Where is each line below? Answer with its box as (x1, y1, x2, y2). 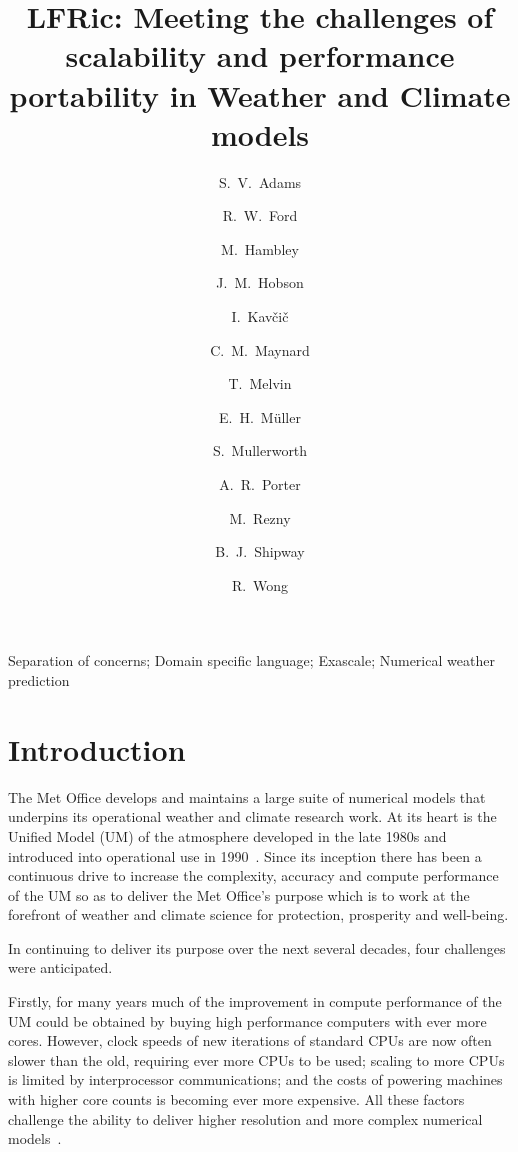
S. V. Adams (218, 171, 302, 192)
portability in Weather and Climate (9, 74, 511, 115)
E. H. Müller (219, 406, 301, 427)
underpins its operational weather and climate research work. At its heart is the (8, 806, 497, 827)
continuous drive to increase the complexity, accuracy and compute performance (8, 865, 499, 886)
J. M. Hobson (216, 272, 304, 293)
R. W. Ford (222, 205, 298, 226)
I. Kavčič (231, 306, 289, 327)
